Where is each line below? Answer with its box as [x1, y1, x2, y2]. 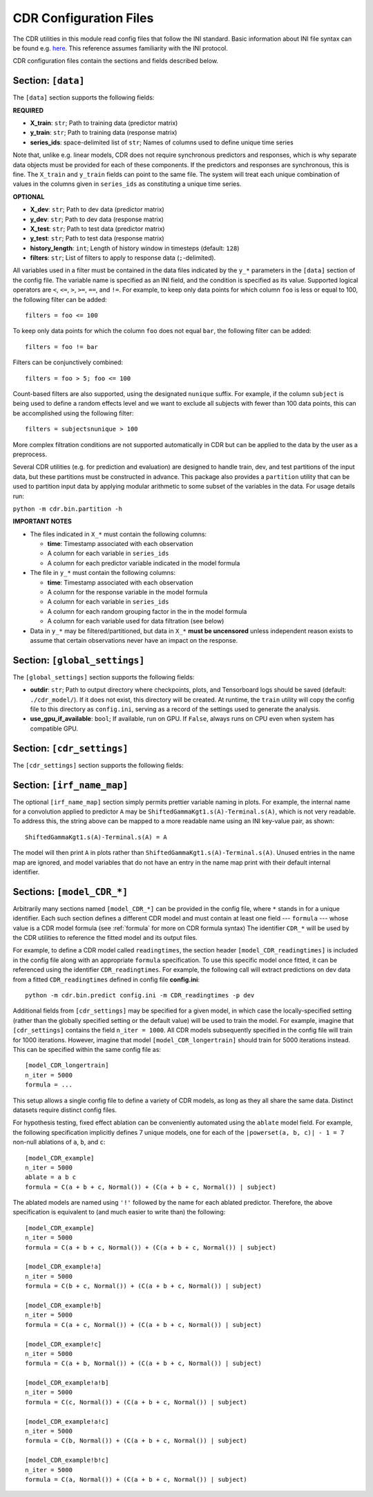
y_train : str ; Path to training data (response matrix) [30, 129, 178, 137]
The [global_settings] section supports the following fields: [12, 672, 195, 681]
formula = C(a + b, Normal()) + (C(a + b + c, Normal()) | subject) [25, 1359, 262, 1368]
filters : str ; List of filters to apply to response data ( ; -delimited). [30, 254, 216, 262]
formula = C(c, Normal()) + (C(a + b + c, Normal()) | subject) [25, 1398, 248, 1406]
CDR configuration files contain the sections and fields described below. [12, 57, 219, 65]
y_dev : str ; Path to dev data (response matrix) [30, 215, 164, 223]
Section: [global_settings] [12, 654, 145, 666]
